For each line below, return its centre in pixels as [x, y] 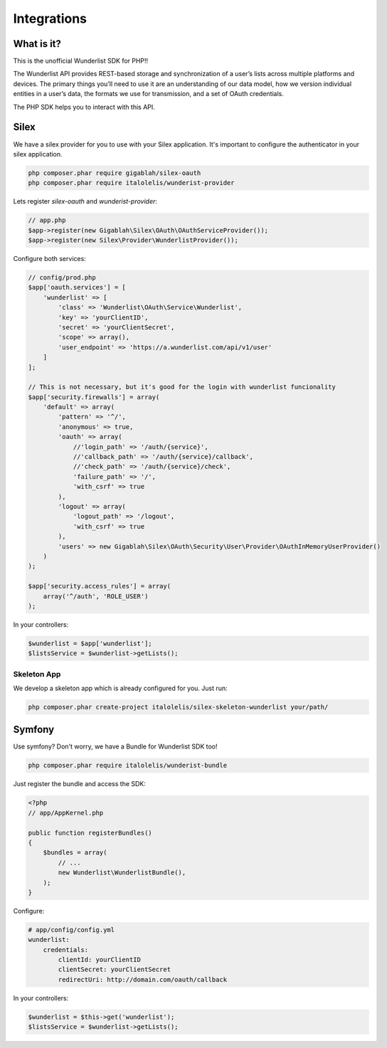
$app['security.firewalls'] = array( [94, 397]
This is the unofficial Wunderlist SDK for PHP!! [81, 61]
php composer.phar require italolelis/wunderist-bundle [128, 766]
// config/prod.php [62, 278]
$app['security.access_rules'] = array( [99, 586]
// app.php [47, 220]
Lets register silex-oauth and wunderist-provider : [85, 201]
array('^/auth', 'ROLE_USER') [96, 596]
